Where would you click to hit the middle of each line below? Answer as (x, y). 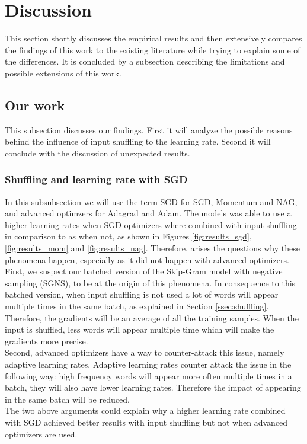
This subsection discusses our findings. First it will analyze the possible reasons (149, 130)
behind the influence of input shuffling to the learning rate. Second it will (138, 141)
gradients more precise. (47, 341)
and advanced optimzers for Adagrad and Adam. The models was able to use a (148, 213)
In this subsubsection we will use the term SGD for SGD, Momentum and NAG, (151, 201)
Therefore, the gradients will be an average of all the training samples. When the (152, 317)
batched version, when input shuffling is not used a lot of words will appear (142, 294)
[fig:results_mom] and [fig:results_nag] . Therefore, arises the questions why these (152, 248)
